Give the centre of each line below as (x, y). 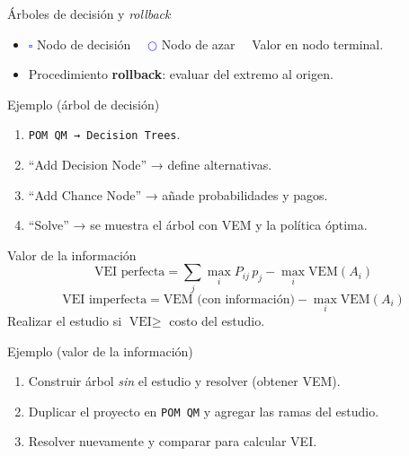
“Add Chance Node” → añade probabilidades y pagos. (178, 194)
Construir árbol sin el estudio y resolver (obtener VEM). (184, 381)
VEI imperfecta (105, 299)
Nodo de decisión (84, 44)
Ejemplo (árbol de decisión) (84, 104)
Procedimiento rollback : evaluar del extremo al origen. (181, 74)
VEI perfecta (129, 272)
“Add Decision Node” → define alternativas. (150, 165)
